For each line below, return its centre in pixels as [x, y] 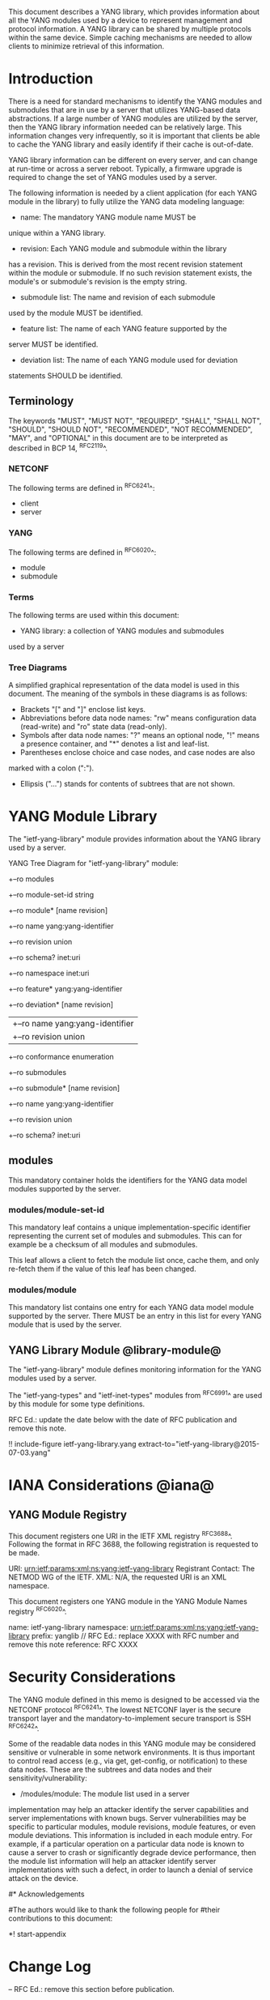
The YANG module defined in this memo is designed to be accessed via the [134, 1699]
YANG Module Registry [68, 1515]
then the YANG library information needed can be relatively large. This [125, 127]
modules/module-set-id [57, 1209]
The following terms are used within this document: [94, 615]
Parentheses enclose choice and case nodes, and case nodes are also [137, 752]
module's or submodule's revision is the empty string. [98, 281]
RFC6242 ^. [24, 1727]
